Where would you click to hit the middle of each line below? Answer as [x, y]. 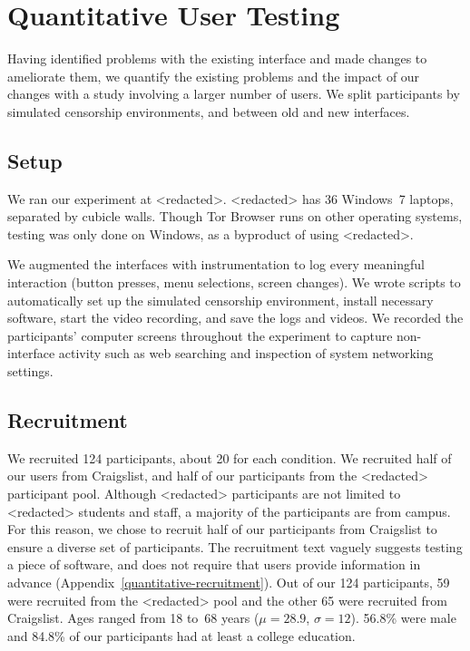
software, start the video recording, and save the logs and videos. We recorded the [235, 318]
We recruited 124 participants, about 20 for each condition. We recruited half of [230, 457]
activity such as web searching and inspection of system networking [246, 353]
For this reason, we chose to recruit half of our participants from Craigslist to [222, 529]
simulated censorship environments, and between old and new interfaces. [209, 111]
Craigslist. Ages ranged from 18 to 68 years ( [133, 618]
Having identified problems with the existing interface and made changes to [217, 58]
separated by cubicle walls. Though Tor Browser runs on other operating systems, [235, 216]
